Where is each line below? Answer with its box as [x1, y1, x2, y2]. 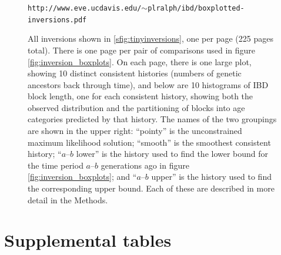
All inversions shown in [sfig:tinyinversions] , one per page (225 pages [28, 32, 273, 45]
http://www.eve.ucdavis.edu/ [28, 4, 142, 12]
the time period [28, 159, 83, 171]
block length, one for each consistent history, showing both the [28, 90, 253, 102]
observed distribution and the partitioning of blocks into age [28, 101, 245, 113]
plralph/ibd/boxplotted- [148, 4, 245, 12]
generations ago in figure [101, 159, 189, 171]
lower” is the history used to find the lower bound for [76, 147, 269, 160]
